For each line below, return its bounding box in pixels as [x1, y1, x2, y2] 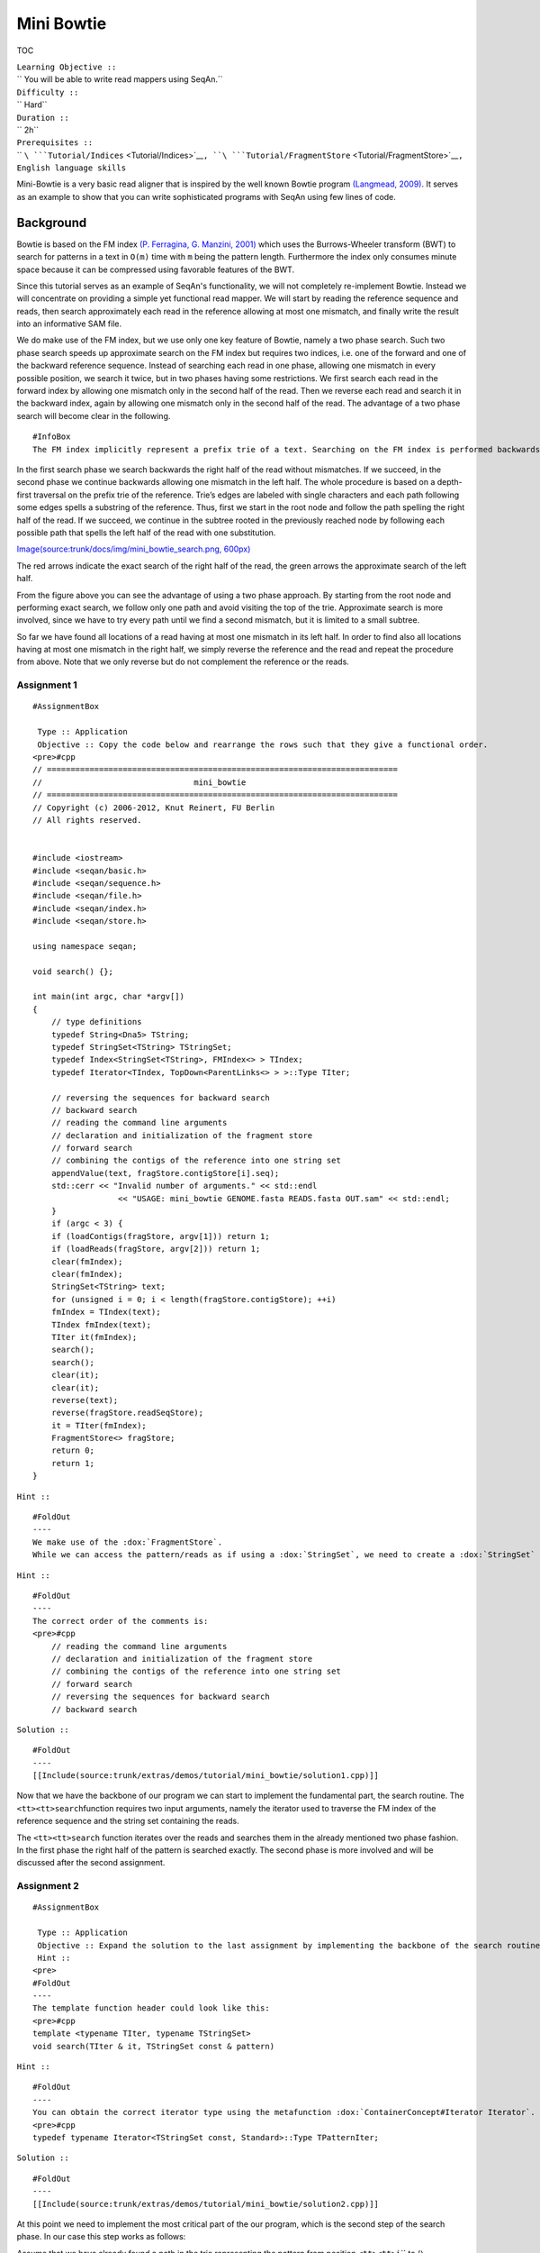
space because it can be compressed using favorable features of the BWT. [16, 264, 295, 275]
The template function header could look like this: [32, 2003, 270, 2013]
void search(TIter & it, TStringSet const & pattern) [32, 2041, 274, 2051]
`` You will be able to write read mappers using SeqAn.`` [16, 74, 224, 85]
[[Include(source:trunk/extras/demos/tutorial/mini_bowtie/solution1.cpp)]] [32, 1771, 380, 1781]
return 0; [50, 1446, 94, 1455]
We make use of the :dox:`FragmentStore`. [32, 1537, 223, 1547]
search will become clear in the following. [16, 410, 171, 421]
